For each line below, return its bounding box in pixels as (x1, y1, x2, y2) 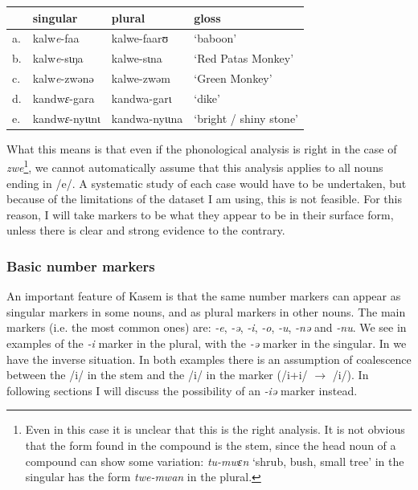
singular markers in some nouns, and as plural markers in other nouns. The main (6, 303, 406, 320)
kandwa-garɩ (111, 89, 172, 106)
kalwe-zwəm (111, 70, 170, 87)
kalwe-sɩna (111, 50, 162, 67)
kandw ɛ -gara (32, 89, 95, 106)
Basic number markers (6, 255, 155, 276)
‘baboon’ (194, 30, 237, 47)
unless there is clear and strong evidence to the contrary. (6, 222, 285, 239)
